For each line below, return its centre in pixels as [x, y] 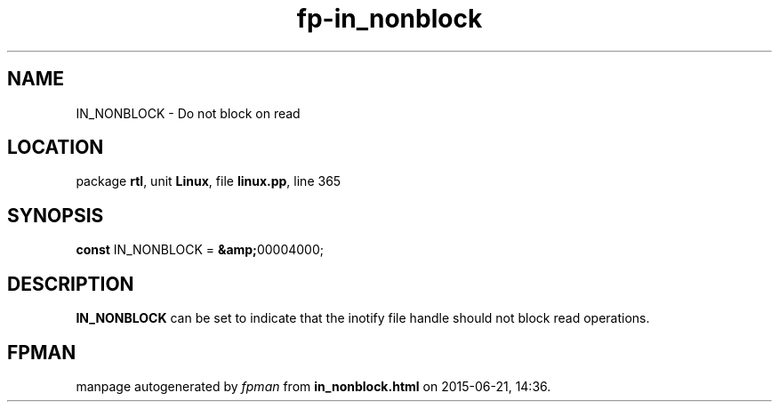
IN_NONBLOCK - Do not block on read [188, 113]
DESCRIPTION [71, 284]
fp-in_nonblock [389, 19]
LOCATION [56, 148]
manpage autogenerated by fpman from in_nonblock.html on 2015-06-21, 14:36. [313, 386]
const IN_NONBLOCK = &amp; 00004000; [200, 250]
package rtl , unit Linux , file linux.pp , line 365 [209, 181]
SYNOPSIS [56, 215]
